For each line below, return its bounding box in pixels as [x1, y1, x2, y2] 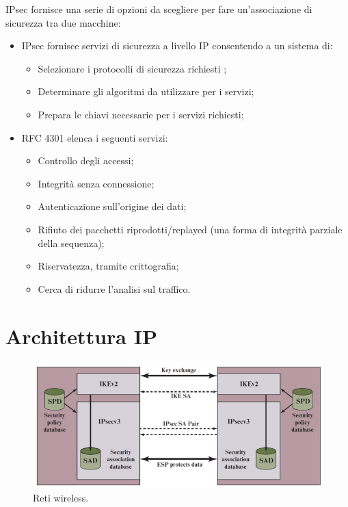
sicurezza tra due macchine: [5, 15, 121, 29]
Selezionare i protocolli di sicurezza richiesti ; [38, 61, 227, 75]
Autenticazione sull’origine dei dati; [38, 199, 187, 213]
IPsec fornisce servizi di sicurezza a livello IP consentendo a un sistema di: [21, 38, 333, 53]
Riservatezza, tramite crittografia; [38, 259, 179, 273]
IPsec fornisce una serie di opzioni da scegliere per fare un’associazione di [5, 2, 312, 16]
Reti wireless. [33, 491, 89, 505]
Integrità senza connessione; [38, 176, 155, 190]
